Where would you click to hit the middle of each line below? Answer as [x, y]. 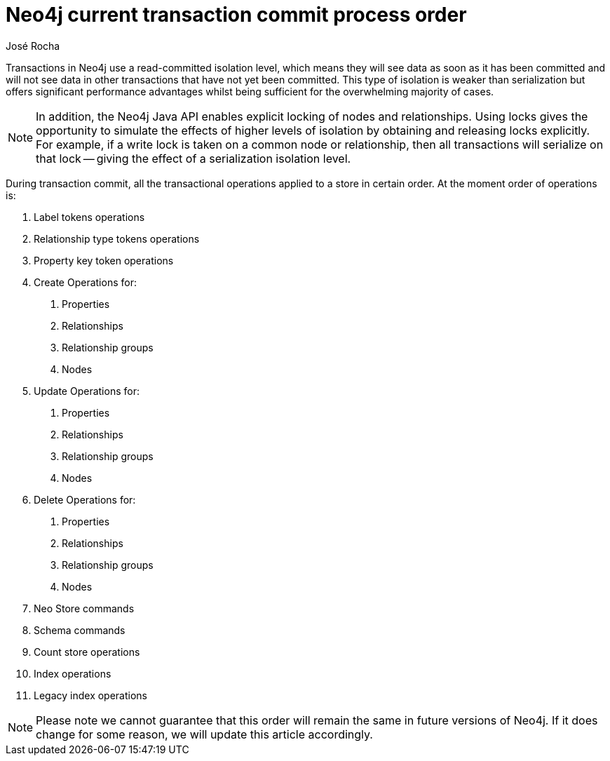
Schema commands [80, 630]
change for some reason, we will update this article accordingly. [204, 734]
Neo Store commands [84, 608]
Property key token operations [104, 260]
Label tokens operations [89, 217]
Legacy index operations [91, 695]
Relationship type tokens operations [117, 238]
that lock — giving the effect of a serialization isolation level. [194, 158]
